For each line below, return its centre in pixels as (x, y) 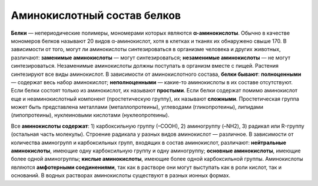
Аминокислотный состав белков (96, 15)
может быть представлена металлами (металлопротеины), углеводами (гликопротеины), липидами (137, 107)
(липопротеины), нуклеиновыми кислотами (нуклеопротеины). (90, 115)
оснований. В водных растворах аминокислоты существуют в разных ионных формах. (121, 175)
